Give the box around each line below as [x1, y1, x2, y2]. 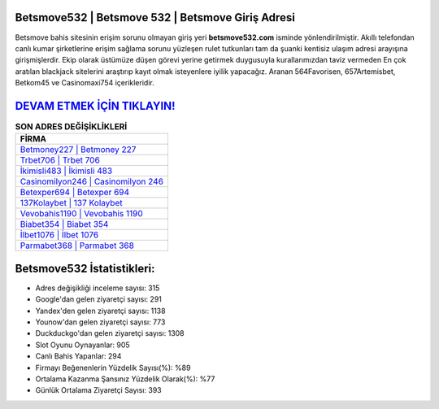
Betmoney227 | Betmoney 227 [20, 144, 137, 155]
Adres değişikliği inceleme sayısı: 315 [35, 283, 160, 293]
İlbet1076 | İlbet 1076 [20, 229, 99, 241]
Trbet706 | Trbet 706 [20, 154, 101, 166]
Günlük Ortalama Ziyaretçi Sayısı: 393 [35, 385, 162, 395]
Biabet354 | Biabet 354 [20, 219, 109, 230]
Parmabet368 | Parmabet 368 [20, 240, 134, 251]
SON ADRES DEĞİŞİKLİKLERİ [15, 121, 128, 133]
